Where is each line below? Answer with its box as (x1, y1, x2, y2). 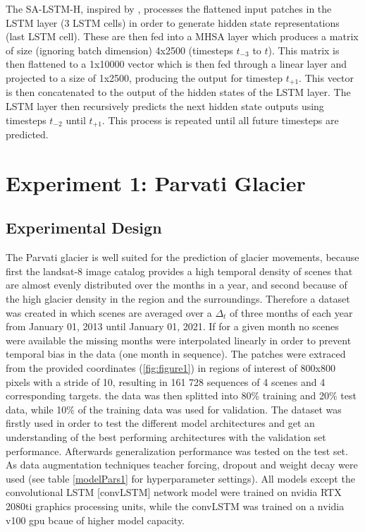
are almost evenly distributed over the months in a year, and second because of (6, 277, 347, 292)
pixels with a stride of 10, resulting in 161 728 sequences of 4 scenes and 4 (6, 374, 326, 389)
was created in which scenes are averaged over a (6, 305, 212, 320)
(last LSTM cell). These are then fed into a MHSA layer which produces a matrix (6, 29, 359, 44)
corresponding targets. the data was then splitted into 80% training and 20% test (6, 388, 357, 403)
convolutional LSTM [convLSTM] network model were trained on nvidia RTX (6, 485, 342, 500)
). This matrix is (268, 42, 340, 57)
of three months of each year (230, 305, 353, 320)
